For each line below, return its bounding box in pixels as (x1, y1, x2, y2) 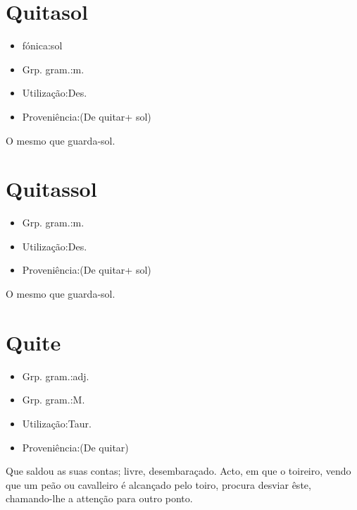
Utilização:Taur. (22, 415, 92, 430)
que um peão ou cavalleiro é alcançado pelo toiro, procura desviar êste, (6, 477, 311, 492)
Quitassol (6, 174, 97, 203)
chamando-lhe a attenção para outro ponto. (6, 491, 193, 506)
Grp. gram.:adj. (22, 368, 89, 383)
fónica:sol (22, 38, 63, 53)
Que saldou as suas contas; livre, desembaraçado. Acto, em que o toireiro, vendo (6, 463, 351, 478)
